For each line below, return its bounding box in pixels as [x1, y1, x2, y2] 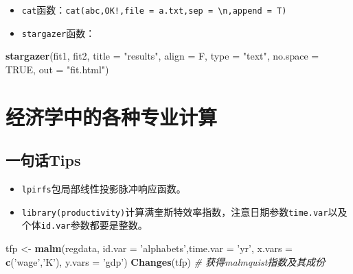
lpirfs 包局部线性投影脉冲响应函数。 [21, 182, 186, 196]
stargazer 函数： [21, 25, 95, 40]
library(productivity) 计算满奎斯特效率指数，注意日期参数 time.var [21, 204, 328, 219]
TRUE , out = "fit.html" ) [5, 62, 109, 76]
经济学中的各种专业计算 [5, 102, 218, 130]
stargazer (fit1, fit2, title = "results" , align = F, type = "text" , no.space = [5, 49, 319, 63]
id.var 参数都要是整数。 [41, 218, 148, 232]
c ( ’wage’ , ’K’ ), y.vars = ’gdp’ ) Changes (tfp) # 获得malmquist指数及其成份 [5, 254, 326, 269]
